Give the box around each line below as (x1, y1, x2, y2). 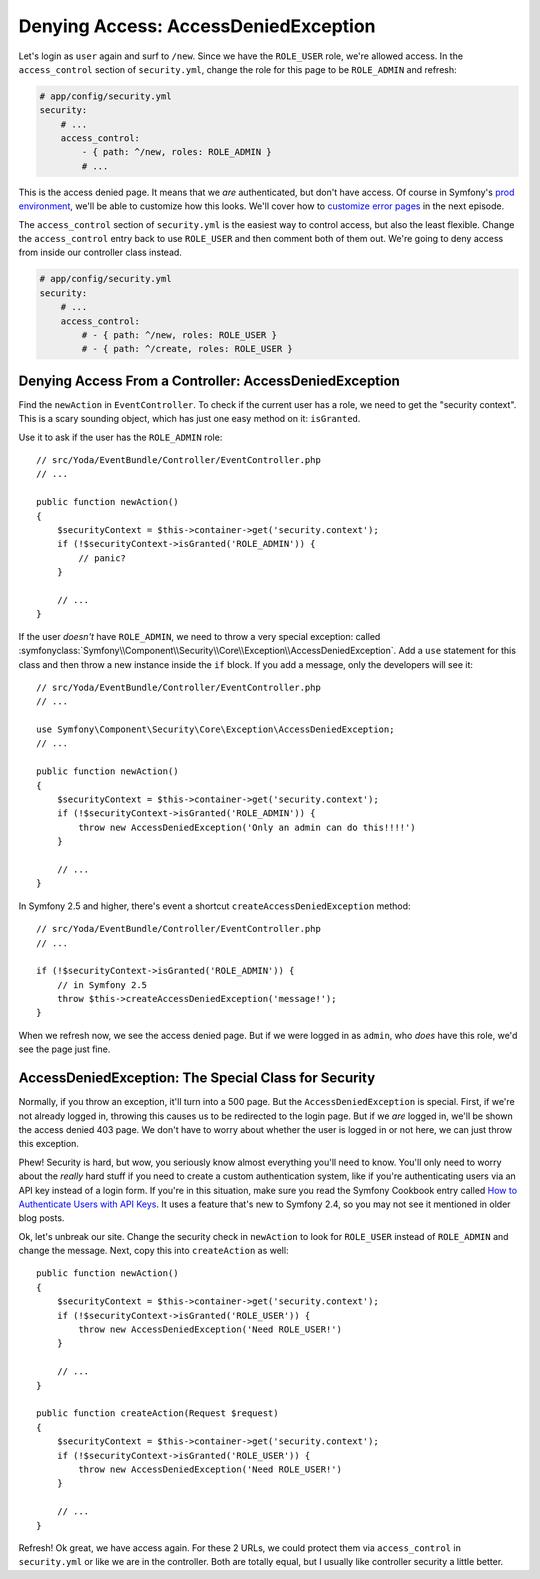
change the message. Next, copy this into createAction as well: (18, 1245, 289, 1257)
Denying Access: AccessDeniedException (18, 15, 376, 37)
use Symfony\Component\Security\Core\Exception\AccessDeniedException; (36, 724, 395, 735)
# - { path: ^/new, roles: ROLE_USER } (81, 329, 277, 340)
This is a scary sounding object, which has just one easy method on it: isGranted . (18, 413, 361, 425)
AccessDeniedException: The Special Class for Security (18, 1070, 376, 1087)
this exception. (18, 1138, 80, 1150)
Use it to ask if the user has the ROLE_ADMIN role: (18, 431, 223, 443)
